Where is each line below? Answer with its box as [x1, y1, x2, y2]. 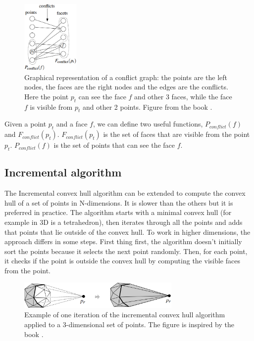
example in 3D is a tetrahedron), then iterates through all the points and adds [4, 216, 243, 227]
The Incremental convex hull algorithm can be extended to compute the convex [4, 188, 246, 198]
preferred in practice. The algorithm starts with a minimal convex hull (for [4, 207, 232, 217]
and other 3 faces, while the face [134, 91, 232, 101]
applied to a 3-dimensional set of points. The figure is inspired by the [24, 319, 234, 330]
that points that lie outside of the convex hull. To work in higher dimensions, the [4, 226, 251, 237]
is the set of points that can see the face [53, 140, 175, 150]
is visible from [30, 101, 73, 112]
